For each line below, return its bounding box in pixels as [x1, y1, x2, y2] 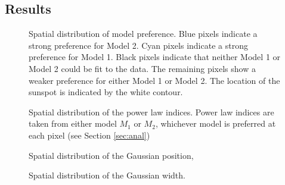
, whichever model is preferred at [155, 117, 276, 130]
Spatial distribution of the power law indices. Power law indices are [29, 105, 274, 118]
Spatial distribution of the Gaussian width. [29, 169, 185, 181]
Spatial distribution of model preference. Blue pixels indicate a [29, 27, 258, 40]
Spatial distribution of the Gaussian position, [29, 149, 194, 161]
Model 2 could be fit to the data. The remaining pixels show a [29, 62, 256, 74]
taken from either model [29, 117, 117, 130]
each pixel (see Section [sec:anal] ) [29, 128, 150, 141]
